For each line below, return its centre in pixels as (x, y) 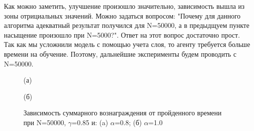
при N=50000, (45, 122)
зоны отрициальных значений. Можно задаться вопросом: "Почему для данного (122, 15)
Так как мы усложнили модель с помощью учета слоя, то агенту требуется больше (127, 44)
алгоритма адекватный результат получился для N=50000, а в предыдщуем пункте (127, 25)
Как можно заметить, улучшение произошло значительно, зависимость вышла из (124, 6)
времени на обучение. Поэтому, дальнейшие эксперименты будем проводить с (120, 54)
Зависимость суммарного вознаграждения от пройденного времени (123, 113)
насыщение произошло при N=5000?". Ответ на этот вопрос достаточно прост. (122, 34)
